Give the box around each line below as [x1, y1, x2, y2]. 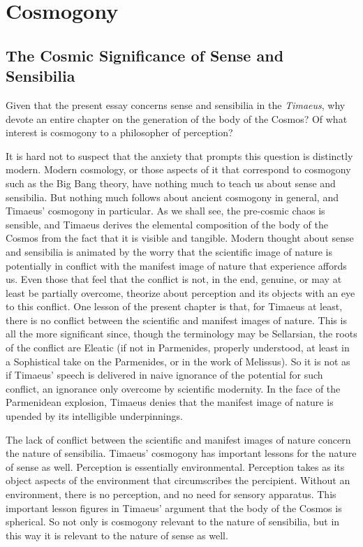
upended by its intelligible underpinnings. [6, 409, 183, 423]
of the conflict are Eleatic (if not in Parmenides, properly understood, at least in [6, 340, 350, 355]
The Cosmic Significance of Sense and [6, 44, 284, 66]
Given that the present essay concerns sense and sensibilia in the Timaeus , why [6, 97, 346, 112]
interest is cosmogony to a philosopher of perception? [6, 125, 233, 140]
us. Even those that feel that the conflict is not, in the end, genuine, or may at [6, 272, 342, 286]
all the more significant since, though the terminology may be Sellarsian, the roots [6, 326, 357, 341]
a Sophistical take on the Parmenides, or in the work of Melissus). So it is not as [6, 353, 350, 368]
